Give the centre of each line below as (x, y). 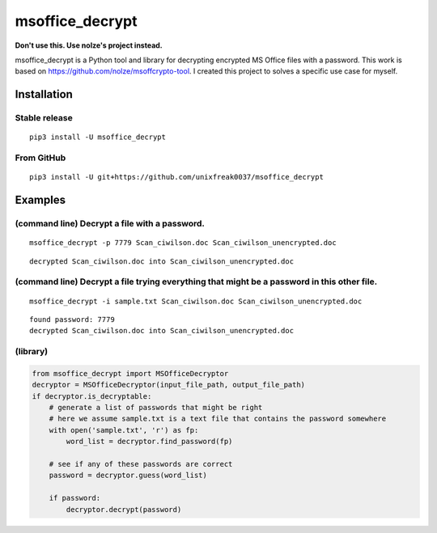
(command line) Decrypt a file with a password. (110, 224)
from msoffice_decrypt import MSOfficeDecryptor (130, 373)
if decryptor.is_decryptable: (92, 396)
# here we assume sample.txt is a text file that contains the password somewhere (218, 419)
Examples (40, 200)
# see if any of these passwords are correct (141, 464)
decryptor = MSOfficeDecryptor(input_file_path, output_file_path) (169, 385)
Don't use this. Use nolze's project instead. (89, 45)
